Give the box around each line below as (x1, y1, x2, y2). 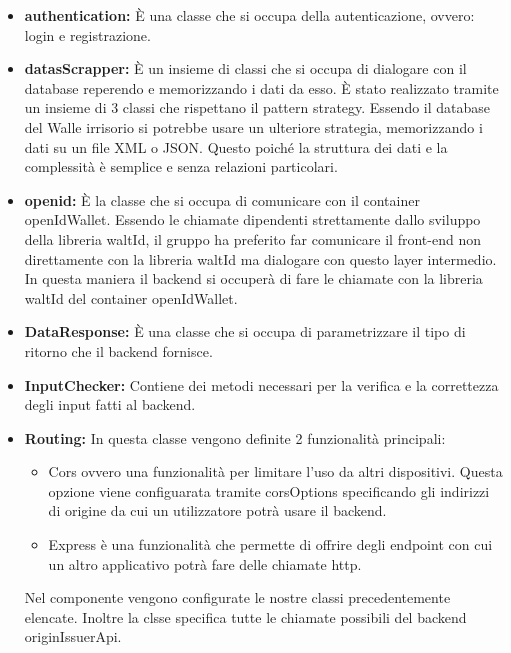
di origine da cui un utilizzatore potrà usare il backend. (48, 500, 387, 521)
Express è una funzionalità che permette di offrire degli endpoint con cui (48, 534, 493, 555)
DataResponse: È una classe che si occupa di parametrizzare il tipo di (24, 321, 466, 342)
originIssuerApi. (24, 626, 122, 647)
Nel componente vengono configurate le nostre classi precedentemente (24, 587, 451, 608)
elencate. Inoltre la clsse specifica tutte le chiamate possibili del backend (24, 606, 467, 627)
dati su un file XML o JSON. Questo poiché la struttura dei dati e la (24, 136, 448, 157)
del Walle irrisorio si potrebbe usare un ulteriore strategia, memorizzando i (24, 116, 483, 137)
